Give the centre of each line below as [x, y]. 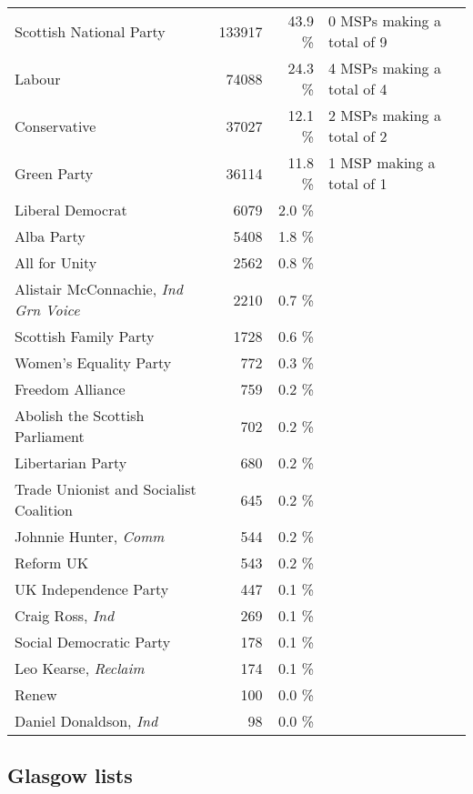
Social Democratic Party [93, 642]
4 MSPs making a [385, 68]
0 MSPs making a [385, 20]
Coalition [44, 510]
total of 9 [358, 41]
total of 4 [358, 89]
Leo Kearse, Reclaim [80, 668]
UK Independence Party [92, 589]
